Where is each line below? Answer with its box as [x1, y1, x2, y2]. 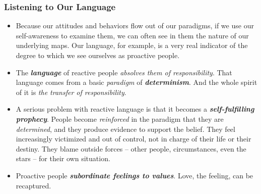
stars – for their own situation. [16, 153, 110, 164]
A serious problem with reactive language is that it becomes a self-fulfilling [16, 104, 254, 114]
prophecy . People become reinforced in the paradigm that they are [16, 113, 224, 124]
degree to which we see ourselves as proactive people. [16, 50, 180, 60]
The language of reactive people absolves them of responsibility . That [16, 67, 232, 77]
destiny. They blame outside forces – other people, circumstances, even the [16, 143, 246, 154]
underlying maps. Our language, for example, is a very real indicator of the [16, 40, 248, 51]
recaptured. [16, 180, 51, 190]
